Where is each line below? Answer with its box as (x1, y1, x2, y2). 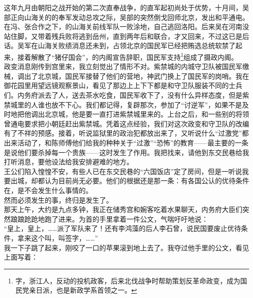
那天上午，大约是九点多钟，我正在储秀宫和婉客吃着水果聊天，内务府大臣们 (4, 204, 242, 214)
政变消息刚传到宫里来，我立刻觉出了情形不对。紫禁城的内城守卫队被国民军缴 (4, 61, 249, 71)
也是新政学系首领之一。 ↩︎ (56, 285, 137, 295)
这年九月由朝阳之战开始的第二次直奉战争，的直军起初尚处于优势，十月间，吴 (4, 2, 249, 12)
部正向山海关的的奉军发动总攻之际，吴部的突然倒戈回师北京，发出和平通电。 (4, 12, 249, 22)
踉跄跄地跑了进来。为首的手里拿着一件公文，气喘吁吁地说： (17, 213, 208, 224)
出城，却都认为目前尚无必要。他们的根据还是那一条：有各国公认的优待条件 (10, 175, 249, 186)
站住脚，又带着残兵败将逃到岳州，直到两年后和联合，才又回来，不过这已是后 (4, 31, 249, 41)
